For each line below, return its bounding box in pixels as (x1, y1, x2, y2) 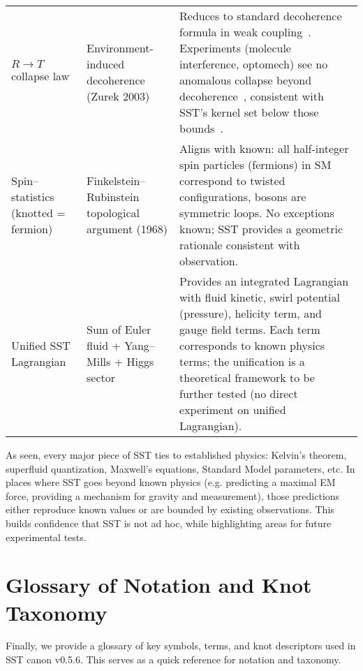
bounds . (179, 120, 223, 136)
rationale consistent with (179, 237, 300, 253)
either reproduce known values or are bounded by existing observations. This (6, 502, 334, 517)
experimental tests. (6, 529, 87, 544)
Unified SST (11, 337, 71, 353)
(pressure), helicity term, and (179, 305, 322, 321)
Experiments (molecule (179, 40, 291, 56)
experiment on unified (179, 401, 286, 418)
